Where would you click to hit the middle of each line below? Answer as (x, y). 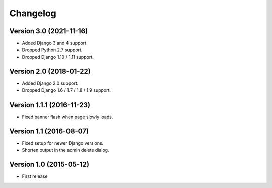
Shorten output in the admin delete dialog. (65, 150)
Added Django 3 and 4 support (54, 43)
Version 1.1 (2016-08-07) (49, 131)
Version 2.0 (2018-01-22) (50, 71)
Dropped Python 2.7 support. (52, 50)
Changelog (33, 13)
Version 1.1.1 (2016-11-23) (50, 105)
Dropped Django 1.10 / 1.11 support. (58, 57)
